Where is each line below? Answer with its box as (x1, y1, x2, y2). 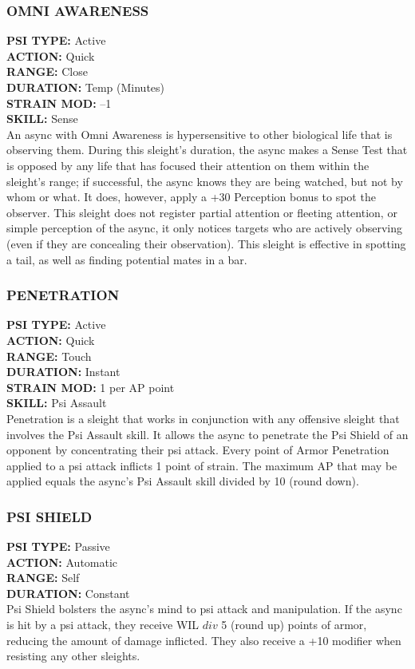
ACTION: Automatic (6, 553, 118, 570)
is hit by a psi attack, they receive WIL (6, 616, 200, 633)
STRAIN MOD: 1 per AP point (6, 378, 175, 395)
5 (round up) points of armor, (221, 616, 367, 633)
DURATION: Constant (6, 584, 130, 601)
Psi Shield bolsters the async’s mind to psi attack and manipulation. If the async (6, 600, 402, 617)
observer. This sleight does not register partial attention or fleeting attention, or (6, 204, 397, 220)
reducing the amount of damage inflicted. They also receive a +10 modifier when (6, 631, 401, 648)
